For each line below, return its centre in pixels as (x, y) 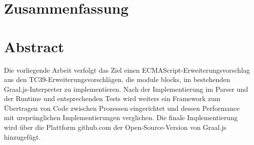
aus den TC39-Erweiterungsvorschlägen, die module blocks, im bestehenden (117, 79)
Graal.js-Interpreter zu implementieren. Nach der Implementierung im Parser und (126, 89)
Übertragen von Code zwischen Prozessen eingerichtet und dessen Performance (122, 108)
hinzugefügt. (22, 136)
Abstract (34, 46)
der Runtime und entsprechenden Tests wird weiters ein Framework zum (112, 98)
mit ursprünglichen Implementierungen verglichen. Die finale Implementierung (121, 117)
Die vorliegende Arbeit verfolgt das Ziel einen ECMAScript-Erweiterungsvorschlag (127, 70)
